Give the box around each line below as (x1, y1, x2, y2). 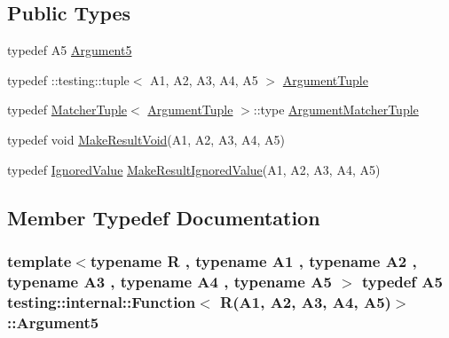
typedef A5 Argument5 (7, 41, 132, 59)
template (7, 249, 72, 271)
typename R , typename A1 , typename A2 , (90, 249, 417, 271)
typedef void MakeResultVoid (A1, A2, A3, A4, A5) (7, 130, 285, 148)
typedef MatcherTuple (7, 100, 128, 119)
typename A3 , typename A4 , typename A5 (7, 270, 332, 292)
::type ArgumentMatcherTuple (253, 100, 419, 119)
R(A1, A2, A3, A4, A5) (220, 290, 391, 312)
